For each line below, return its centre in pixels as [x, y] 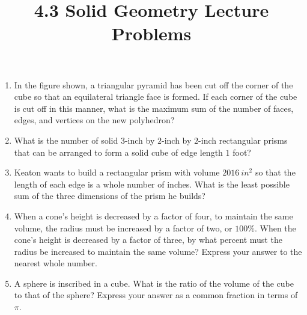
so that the [275, 172]
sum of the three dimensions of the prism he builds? [110, 196]
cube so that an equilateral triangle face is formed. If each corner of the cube [156, 96]
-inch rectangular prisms [243, 140]
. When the [275, 228]
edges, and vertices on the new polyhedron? [94, 120]
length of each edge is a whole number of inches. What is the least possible [152, 184]
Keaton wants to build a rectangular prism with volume [117, 172]
